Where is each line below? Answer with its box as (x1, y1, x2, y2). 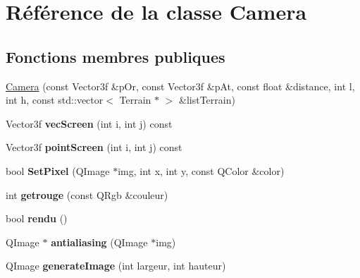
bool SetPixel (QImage (6, 163, 110, 178)
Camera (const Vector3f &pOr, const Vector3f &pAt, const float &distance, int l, (6, 78, 355, 93)
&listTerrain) (179, 92, 235, 107)
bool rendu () (6, 211, 68, 226)
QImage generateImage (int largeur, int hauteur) (6, 258, 226, 273)
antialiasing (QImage (51, 234, 148, 249)
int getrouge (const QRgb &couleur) (6, 187, 168, 202)
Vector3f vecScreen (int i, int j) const (6, 116, 173, 131)
